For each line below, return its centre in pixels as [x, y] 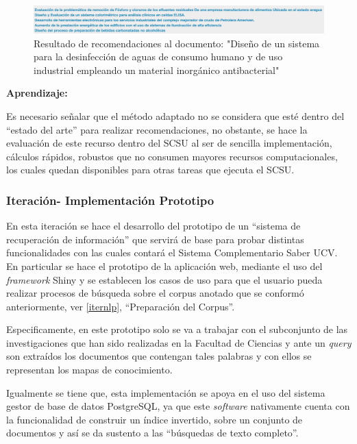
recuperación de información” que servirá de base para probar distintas [155, 239]
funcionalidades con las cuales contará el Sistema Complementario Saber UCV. [172, 252]
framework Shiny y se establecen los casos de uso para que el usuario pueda [164, 279]
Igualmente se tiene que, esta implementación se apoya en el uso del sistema [166, 392]
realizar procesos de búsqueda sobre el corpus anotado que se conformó [155, 293]
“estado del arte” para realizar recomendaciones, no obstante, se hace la [157, 129]
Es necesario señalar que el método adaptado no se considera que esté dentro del [175, 115]
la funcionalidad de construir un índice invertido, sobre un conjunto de [155, 419]
